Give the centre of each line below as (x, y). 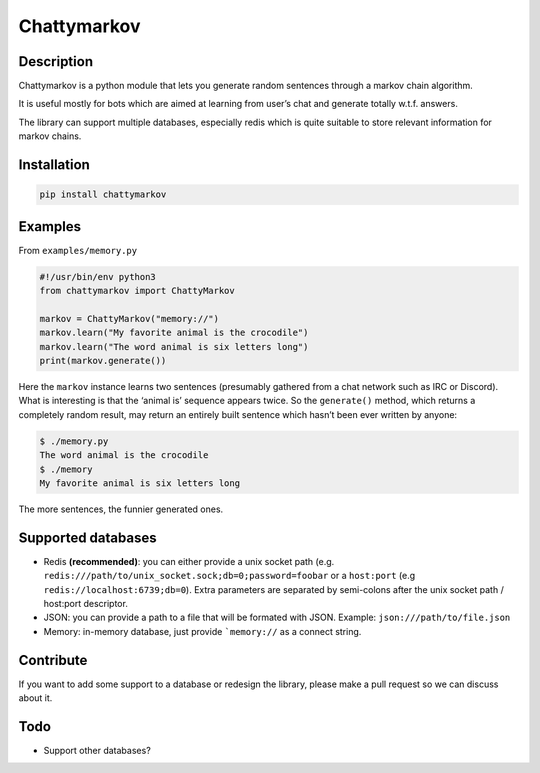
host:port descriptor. (86, 604)
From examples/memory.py (78, 250)
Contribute (53, 660)
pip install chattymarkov (103, 194)
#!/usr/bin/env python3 (98, 276)
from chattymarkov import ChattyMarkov (137, 291)
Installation (54, 165)
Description (56, 61)
